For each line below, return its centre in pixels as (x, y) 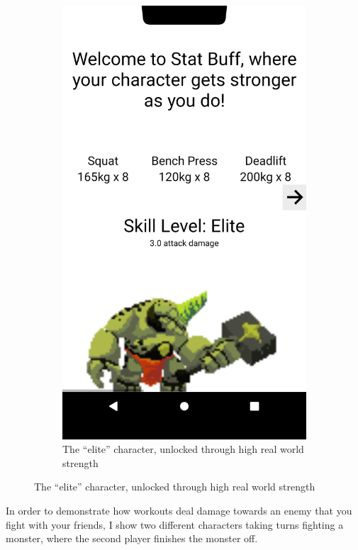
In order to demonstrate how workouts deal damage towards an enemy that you (179, 510)
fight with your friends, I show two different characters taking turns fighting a (175, 524)
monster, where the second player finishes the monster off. (132, 538)
